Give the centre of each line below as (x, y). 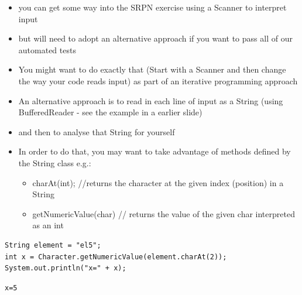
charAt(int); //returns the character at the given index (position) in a (158, 182)
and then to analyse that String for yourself (97, 131)
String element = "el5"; (53, 245)
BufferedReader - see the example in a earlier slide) (110, 112)
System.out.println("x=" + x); (66, 268)
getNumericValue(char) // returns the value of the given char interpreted (164, 213)
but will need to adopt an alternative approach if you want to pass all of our (155, 38)
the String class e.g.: (55, 162)
